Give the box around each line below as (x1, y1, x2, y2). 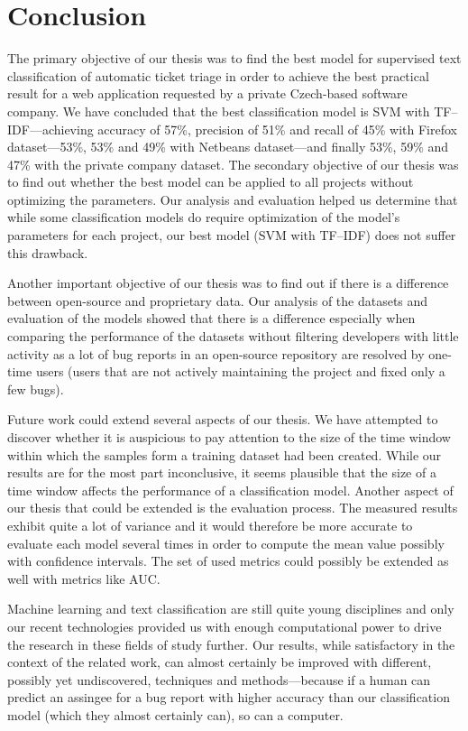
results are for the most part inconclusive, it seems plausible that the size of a (7, 463, 436, 482)
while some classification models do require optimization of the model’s (7, 208, 400, 227)
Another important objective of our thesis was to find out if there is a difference (7, 273, 449, 292)
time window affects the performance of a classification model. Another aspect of (7, 480, 454, 499)
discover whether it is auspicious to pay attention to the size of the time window (7, 428, 451, 446)
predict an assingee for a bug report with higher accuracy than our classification (7, 688, 450, 707)
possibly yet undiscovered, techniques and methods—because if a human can (7, 670, 431, 689)
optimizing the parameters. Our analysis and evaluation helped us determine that (7, 190, 458, 208)
